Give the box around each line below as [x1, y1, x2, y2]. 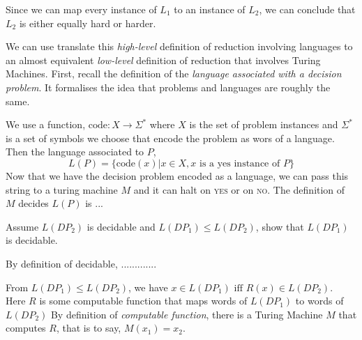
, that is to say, [56, 320, 121, 335]
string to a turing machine [6, 182, 118, 196]
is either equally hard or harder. [19, 15, 156, 30]
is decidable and [86, 219, 156, 233]
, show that [255, 219, 304, 233]
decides [18, 196, 49, 210]
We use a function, [6, 117, 86, 132]
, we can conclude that [259, 2, 356, 16]
